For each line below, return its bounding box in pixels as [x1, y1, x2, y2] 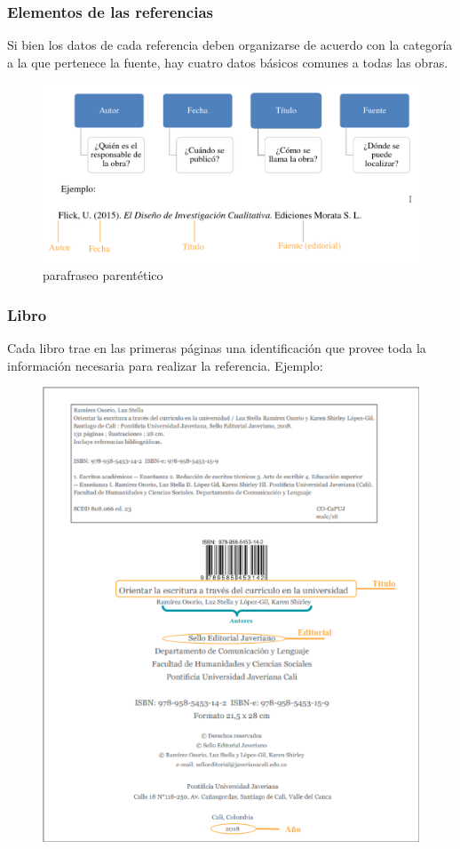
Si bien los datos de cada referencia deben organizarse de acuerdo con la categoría [7, 36, 453, 54]
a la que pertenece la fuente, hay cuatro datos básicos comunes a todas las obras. [7, 52, 448, 71]
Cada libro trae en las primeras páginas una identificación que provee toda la [7, 339, 426, 357]
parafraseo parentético [43, 266, 163, 284]
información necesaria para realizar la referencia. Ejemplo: [7, 356, 323, 374]
